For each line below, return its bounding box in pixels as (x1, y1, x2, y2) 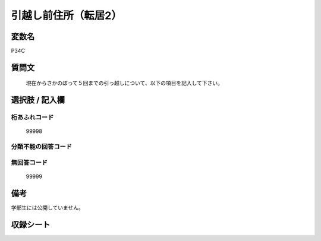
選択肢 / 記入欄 (11, 95, 65, 105)
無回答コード (11, 158, 48, 166)
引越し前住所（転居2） (11, 9, 122, 22)
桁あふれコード (11, 113, 54, 122)
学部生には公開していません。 (11, 204, 84, 211)
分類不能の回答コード (11, 142, 73, 151)
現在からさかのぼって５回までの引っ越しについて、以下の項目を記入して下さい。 (26, 80, 223, 87)
